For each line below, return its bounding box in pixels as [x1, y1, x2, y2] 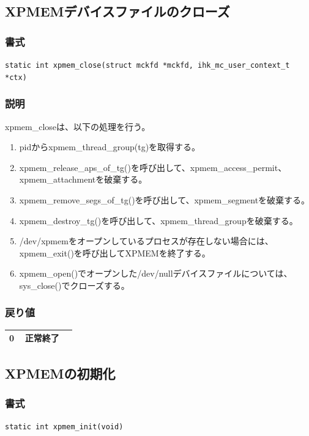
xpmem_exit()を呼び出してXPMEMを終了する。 [19, 246, 210, 259]
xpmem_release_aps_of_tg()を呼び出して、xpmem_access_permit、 [19, 161, 287, 173]
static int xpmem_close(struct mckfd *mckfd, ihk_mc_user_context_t [5, 61, 290, 70]
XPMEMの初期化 [5, 363, 116, 382]
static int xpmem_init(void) [5, 423, 124, 432]
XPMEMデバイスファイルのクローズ [5, 2, 230, 21]
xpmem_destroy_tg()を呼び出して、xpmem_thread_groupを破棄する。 [19, 214, 298, 227]
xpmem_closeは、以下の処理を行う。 [5, 120, 151, 133]
